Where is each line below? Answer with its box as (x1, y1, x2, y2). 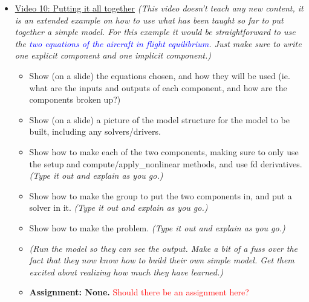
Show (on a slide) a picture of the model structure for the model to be (29, 113, 290, 126)
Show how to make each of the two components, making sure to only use (29, 145, 299, 158)
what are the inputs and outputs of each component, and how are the (29, 81, 287, 94)
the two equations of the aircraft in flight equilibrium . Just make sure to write (15, 37, 302, 50)
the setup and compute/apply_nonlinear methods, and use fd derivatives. (29, 157, 302, 170)
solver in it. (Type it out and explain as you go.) (29, 201, 208, 214)
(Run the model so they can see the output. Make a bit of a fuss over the (29, 242, 298, 254)
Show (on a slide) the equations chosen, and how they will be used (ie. (29, 69, 290, 82)
